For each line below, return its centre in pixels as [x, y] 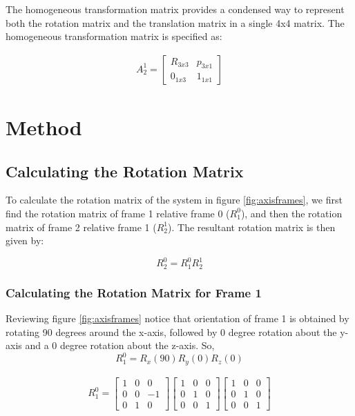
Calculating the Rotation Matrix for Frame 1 [134, 292]
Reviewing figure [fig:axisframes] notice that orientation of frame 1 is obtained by [177, 318]
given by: [25, 240]
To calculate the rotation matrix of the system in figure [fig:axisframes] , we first [174, 200]
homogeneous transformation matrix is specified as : [114, 36]
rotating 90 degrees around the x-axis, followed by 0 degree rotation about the [171, 331]
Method [44, 127]
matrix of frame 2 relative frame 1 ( [81, 227]
